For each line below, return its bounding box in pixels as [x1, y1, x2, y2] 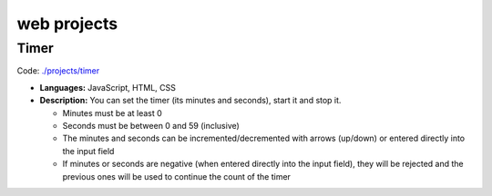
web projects [16, 14, 118, 34]
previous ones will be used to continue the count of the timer [62, 171, 292, 181]
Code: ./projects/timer [16, 65, 100, 76]
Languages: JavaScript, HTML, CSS [39, 82, 177, 93]
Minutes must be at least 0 [62, 107, 163, 118]
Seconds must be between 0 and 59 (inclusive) [62, 120, 241, 131]
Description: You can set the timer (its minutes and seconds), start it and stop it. [39, 95, 342, 106]
